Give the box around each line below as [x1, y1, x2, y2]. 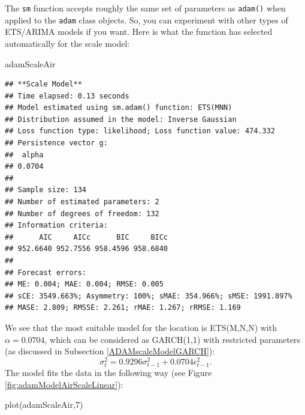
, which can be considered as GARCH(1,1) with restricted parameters [44, 333, 301, 345]
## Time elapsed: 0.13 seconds [5, 91, 129, 100]
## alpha [5, 150, 44, 159]
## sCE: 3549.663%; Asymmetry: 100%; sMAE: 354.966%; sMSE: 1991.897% [5, 291, 292, 300]
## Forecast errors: [5, 268, 87, 277]
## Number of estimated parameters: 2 [5, 198, 159, 207]
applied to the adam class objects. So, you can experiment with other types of [5, 13, 288, 26]
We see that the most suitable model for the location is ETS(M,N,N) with [5, 321, 277, 333]
